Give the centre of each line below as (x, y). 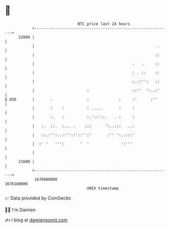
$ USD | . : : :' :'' (81, 99)
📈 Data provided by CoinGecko (38, 198)
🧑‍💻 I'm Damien (20, 210)
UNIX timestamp (103, 188)
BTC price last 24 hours (104, 24)
